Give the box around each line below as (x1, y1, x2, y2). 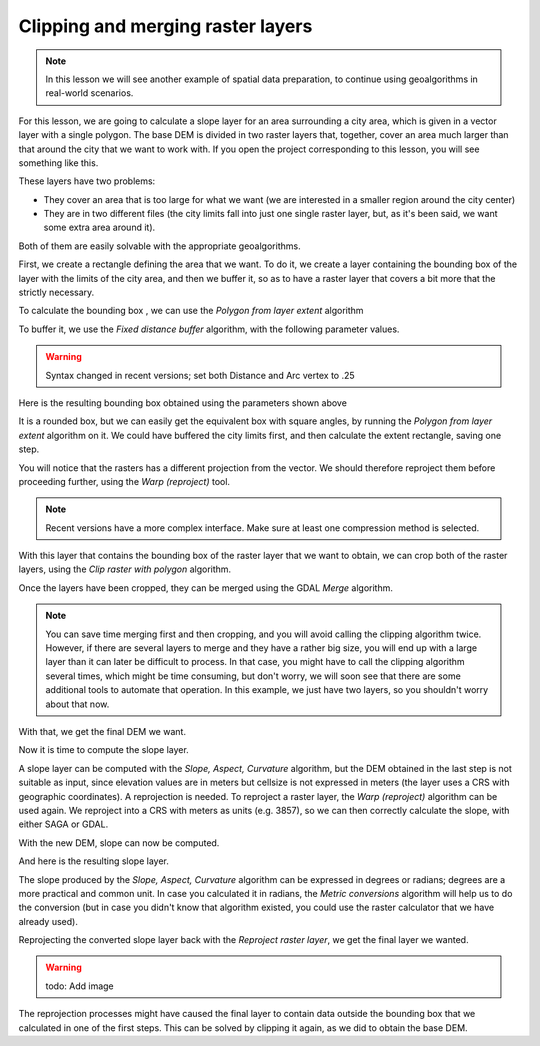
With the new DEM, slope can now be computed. (18, 836, 220, 849)
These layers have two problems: (18, 175, 156, 187)
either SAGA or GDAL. (18, 818, 109, 830)
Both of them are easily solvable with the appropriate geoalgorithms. (18, 240, 301, 252)
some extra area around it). (43, 221, 156, 234)
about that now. (45, 698, 110, 710)
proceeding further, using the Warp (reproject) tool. (18, 475, 230, 487)
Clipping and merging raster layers (18, 15, 313, 37)
